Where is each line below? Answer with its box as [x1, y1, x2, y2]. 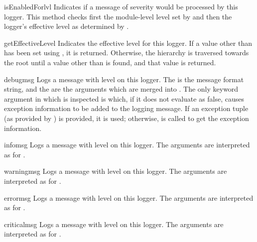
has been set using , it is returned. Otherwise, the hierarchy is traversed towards [4, 47, 249, 58]
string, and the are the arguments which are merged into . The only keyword [4, 84, 239, 94]
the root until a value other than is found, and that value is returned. [4, 57, 216, 67]
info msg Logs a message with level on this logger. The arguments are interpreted [4, 139, 250, 150]
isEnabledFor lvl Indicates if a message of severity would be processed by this [4, 1, 238, 11]
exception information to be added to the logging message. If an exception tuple [4, 103, 249, 114]
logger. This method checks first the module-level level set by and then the [4, 11, 232, 21]
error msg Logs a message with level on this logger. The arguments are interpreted [4, 192, 254, 203]
